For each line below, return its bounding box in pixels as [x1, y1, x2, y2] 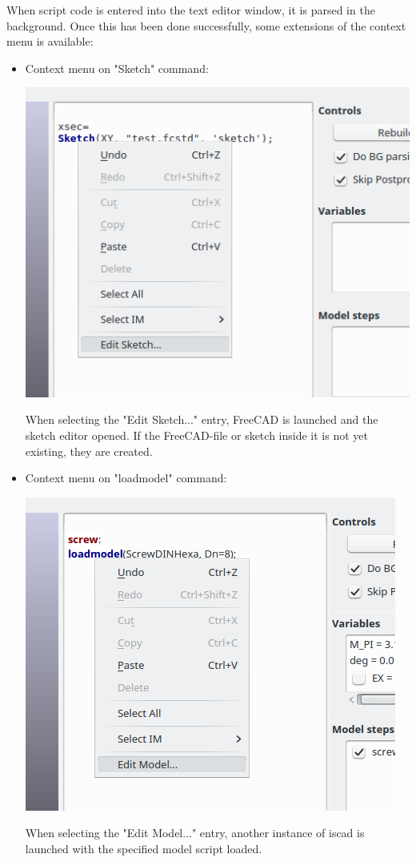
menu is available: [6, 33, 94, 50]
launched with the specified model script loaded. [25, 840, 262, 857]
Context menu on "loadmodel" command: [25, 469, 227, 486]
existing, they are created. [25, 442, 153, 459]
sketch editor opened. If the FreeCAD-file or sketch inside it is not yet [25, 427, 368, 444]
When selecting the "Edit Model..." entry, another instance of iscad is [25, 824, 365, 841]
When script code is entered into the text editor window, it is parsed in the [6, 2, 375, 18]
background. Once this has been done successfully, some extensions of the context [6, 17, 406, 34]
